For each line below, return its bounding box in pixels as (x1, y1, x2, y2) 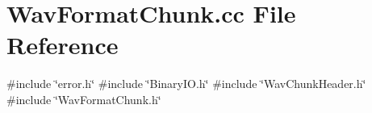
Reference (6, 28, 119, 61)
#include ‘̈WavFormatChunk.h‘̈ (6, 90, 161, 107)
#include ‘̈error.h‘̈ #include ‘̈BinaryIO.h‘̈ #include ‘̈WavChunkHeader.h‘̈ (6, 75, 366, 92)
